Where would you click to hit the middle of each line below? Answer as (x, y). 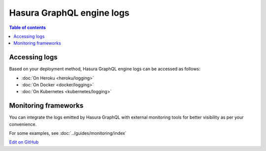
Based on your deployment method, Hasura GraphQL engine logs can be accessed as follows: (105, 69)
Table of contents (28, 27)
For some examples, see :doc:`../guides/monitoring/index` (68, 133)
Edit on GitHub (24, 142)
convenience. (23, 124)
